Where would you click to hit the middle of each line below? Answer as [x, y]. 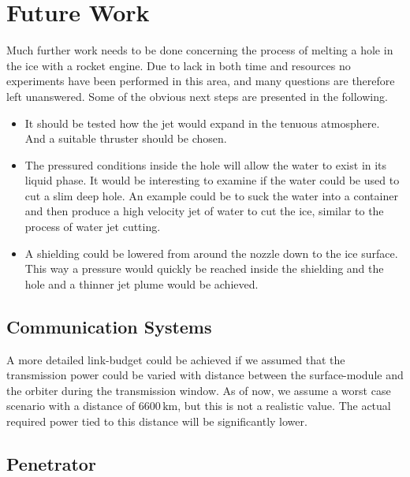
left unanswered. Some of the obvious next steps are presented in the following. [197, 96]
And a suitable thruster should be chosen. [126, 138]
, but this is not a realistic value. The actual [284, 406]
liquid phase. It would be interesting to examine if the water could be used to [212, 180]
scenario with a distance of [71, 406]
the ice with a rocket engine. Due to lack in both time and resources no [179, 65]
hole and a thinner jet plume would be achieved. [142, 283]
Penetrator [51, 464]
